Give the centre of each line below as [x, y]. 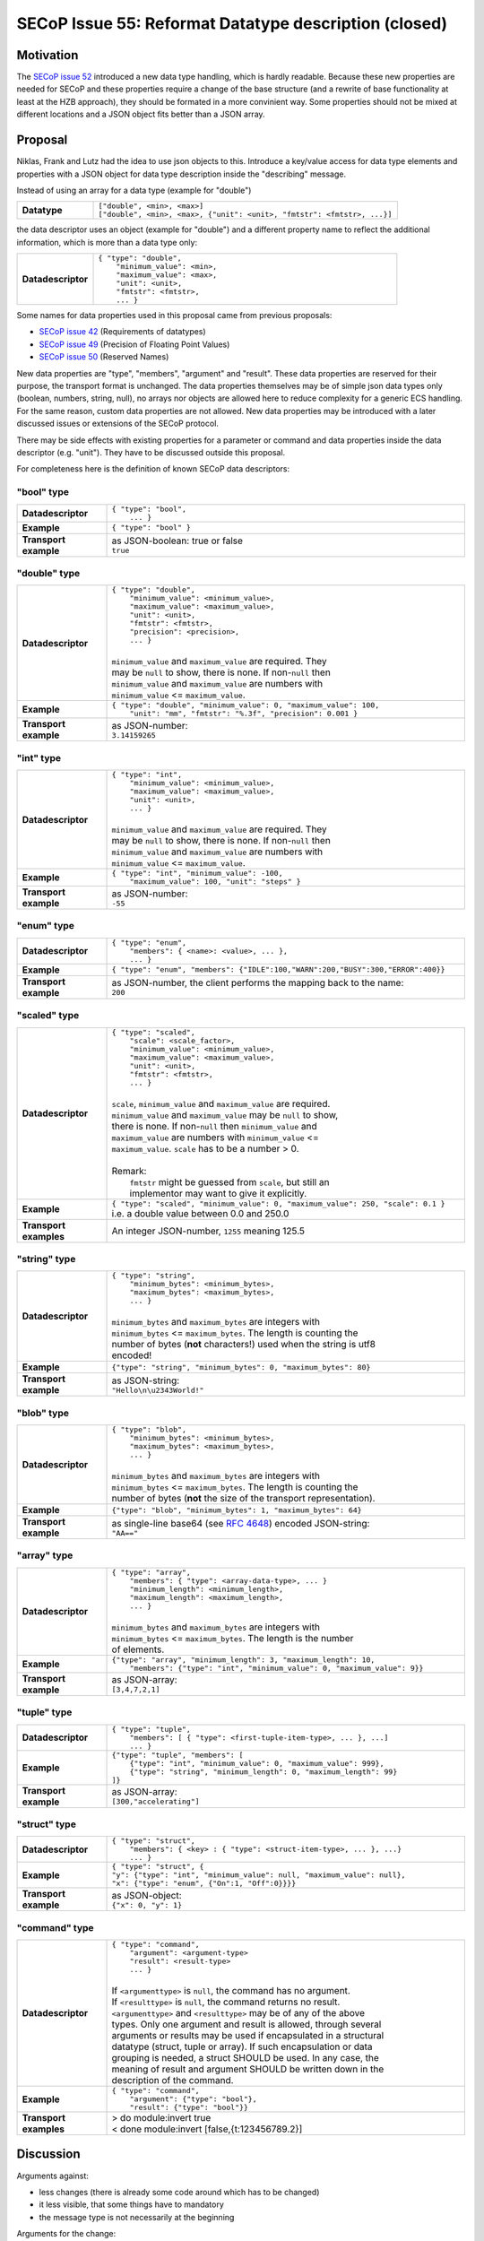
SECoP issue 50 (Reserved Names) [104, 357]
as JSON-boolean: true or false [177, 541]
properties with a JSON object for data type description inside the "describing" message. [181, 174]
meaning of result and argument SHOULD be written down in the [248, 2069]
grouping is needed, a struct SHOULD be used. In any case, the [246, 2058]
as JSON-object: [147, 1895]
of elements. [138, 1649]
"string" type [46, 1259]
